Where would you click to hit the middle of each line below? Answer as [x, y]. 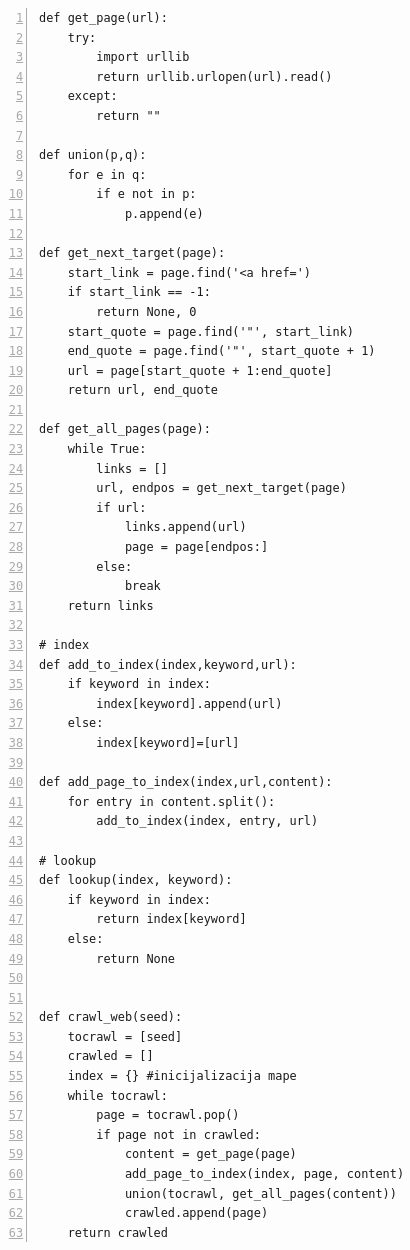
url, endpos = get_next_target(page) [221, 488]
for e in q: [107, 174]
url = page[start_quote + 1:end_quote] [200, 370]
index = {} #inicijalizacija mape [182, 1076]
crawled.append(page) [196, 1213]
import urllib [143, 57]
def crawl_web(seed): [111, 1017]
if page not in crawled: [178, 1134]
